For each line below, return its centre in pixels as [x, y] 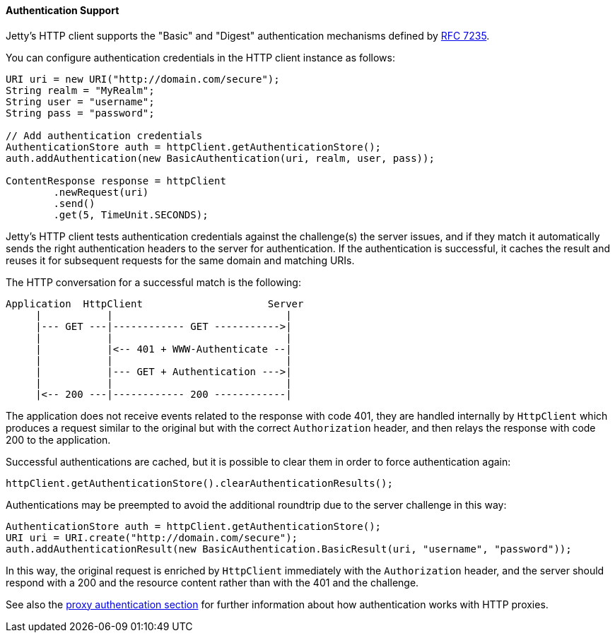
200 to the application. [58, 439]
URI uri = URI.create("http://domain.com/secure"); [152, 537]
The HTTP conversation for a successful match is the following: [153, 282]
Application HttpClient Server [155, 303]
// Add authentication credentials [104, 135]
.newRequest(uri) [101, 192]
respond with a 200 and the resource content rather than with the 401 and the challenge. [212, 582]
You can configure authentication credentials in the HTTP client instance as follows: [200, 57]
